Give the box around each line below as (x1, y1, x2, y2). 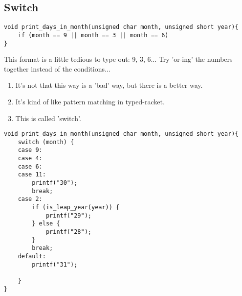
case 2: (18, 196, 43, 203)
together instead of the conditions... (4, 63, 110, 74)
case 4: (18, 155, 43, 162)
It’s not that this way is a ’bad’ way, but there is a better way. (15, 80, 203, 90)
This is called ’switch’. (15, 113, 81, 123)
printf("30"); (32, 179, 78, 187)
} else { (32, 220, 60, 227)
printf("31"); (32, 261, 78, 268)
